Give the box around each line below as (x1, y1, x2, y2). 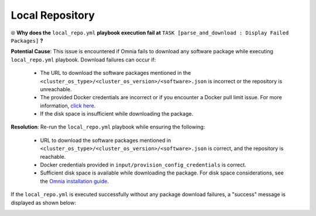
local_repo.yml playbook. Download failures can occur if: (11, 56, 156, 63)
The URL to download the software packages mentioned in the (40, 69, 191, 76)
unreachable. (40, 85, 73, 93)
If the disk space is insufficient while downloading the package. (40, 110, 193, 117)
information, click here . (40, 102, 96, 109)
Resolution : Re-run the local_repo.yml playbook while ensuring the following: (11, 123, 205, 131)
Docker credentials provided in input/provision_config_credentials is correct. (40, 161, 246, 169)
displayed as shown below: (11, 199, 76, 206)
